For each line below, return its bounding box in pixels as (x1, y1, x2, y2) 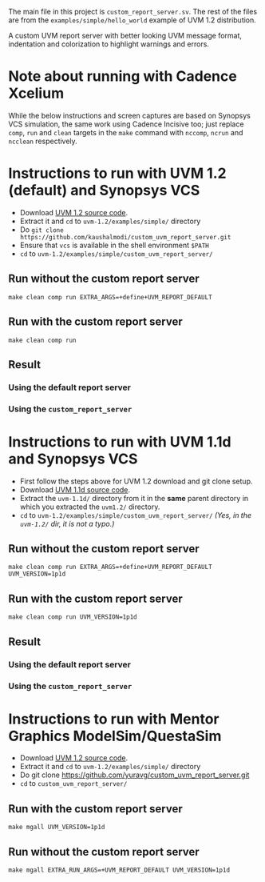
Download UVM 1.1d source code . (19, 484, 130, 495)
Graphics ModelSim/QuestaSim (8, 727, 222, 745)
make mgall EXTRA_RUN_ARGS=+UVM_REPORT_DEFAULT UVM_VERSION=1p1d (8, 866, 230, 875)
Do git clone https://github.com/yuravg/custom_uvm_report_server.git (19, 770, 250, 780)
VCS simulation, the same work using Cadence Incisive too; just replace (8, 119, 244, 129)
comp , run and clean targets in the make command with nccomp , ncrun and (8, 127, 243, 137)
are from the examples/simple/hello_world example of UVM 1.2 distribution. (8, 15, 257, 25)
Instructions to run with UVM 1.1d (8, 432, 231, 451)
